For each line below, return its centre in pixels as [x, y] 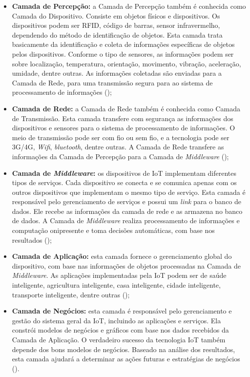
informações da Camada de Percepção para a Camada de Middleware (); [120, 156]
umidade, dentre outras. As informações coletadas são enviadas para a [117, 73]
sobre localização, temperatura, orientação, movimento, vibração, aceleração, [126, 63]
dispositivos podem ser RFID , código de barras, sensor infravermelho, [116, 25]
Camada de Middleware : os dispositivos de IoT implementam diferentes [124, 173]
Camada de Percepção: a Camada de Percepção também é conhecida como [129, 6]
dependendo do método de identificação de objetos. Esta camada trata [117, 34]
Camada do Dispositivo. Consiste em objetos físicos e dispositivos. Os [116, 15]
